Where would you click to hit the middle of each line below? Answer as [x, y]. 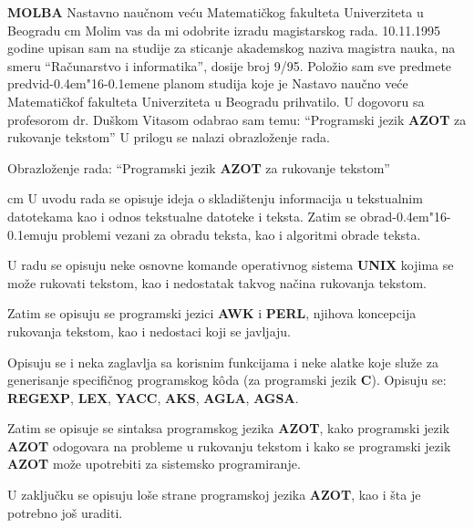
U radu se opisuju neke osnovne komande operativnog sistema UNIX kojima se [231, 265]
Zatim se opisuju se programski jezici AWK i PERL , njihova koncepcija [212, 313]
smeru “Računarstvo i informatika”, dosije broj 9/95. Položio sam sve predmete [230, 65]
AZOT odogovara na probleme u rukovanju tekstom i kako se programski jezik [229, 445]
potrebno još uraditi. [65, 512]
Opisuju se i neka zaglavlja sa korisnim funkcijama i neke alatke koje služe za [223, 362]
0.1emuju [33, 234]
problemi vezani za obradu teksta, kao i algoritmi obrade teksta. [241, 234]
